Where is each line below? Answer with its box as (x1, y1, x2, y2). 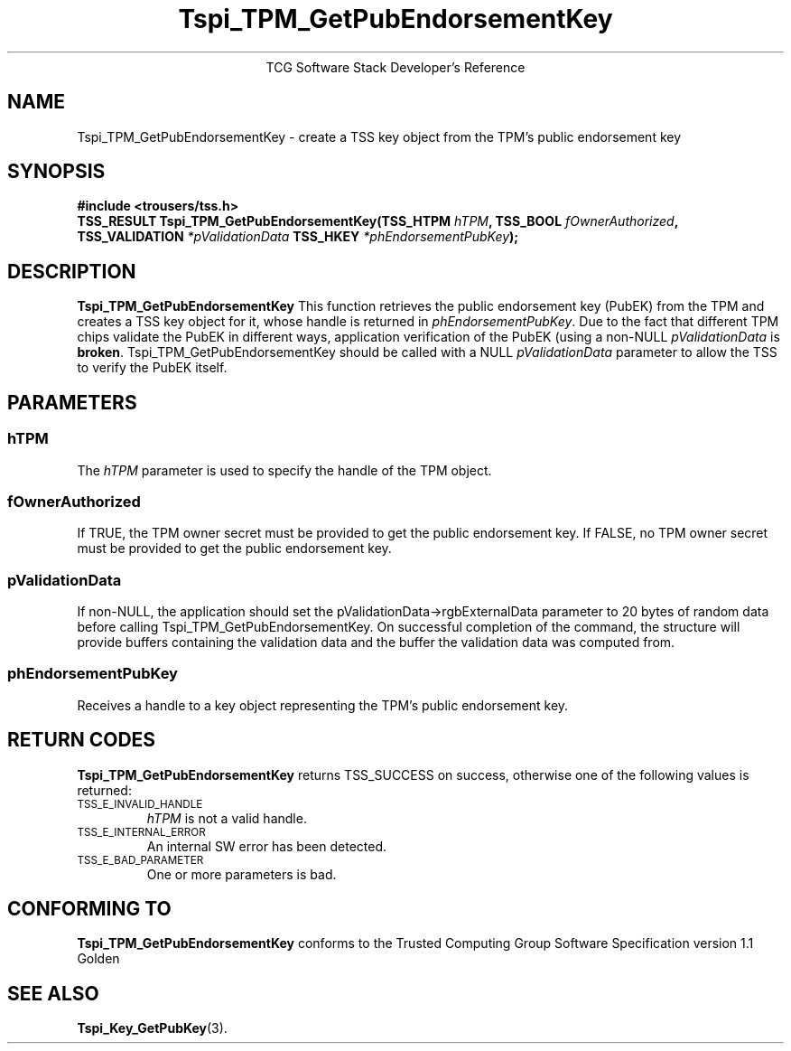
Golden (77, 951, 120, 967)
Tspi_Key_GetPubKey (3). (77, 1020, 228, 1037)
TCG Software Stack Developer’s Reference (265, 59, 526, 75)
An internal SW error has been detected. (146, 838, 387, 854)
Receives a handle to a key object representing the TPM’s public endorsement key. (77, 697, 569, 713)
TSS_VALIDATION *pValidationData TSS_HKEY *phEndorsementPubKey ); (77, 229, 519, 245)
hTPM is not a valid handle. (146, 810, 307, 826)
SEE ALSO (7, 981, 99, 1005)
